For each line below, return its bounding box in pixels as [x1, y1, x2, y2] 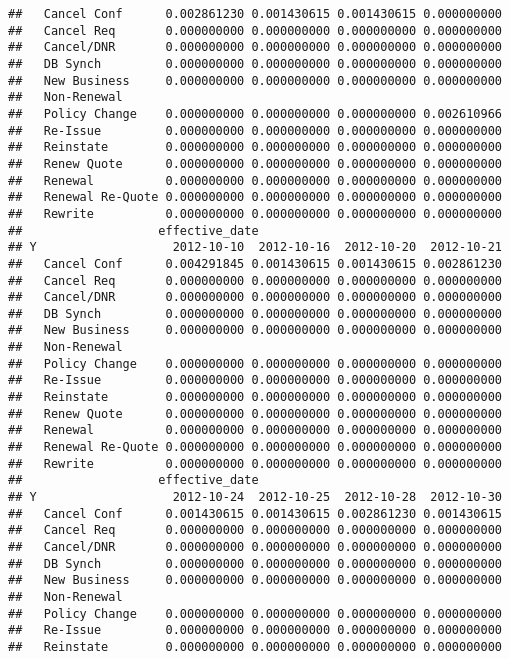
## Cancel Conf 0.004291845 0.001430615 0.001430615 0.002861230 [8, 256, 502, 271]
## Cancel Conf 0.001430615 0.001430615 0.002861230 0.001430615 [8, 506, 502, 521]
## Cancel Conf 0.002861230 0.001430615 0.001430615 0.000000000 [8, 7, 502, 21]
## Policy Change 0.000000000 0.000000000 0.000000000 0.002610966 [8, 106, 502, 121]
